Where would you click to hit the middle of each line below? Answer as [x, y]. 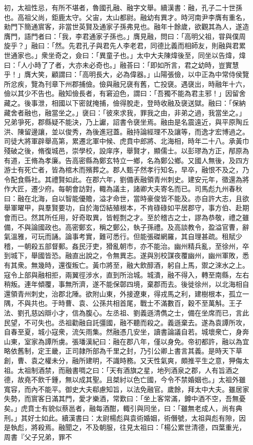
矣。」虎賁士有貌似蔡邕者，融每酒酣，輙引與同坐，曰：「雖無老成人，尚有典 [123, 408]
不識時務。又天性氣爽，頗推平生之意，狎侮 [174, 360]
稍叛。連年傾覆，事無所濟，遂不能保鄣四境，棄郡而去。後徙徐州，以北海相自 [126, 284]
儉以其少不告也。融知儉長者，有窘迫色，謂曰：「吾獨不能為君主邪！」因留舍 [125, 93]
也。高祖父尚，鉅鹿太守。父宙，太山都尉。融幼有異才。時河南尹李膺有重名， [126, 17]
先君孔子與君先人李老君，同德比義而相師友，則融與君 [154, 46]
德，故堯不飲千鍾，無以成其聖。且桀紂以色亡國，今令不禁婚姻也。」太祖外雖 [125, 380]
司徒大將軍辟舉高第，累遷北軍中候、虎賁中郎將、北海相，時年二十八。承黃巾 [126, 141]
